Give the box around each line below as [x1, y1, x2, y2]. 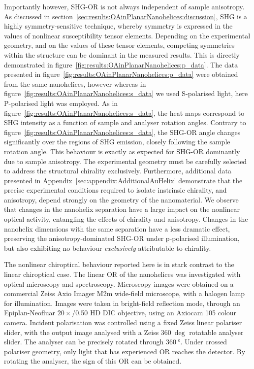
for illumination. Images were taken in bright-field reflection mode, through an [4, 298, 240, 308]
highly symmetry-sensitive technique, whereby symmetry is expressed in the [4, 21, 233, 31]
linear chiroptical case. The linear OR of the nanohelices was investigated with [4, 269, 241, 279]
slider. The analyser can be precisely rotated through [4, 336, 164, 347]
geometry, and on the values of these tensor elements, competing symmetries [4, 40, 235, 50]
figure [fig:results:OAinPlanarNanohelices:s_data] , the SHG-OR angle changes [4, 127, 241, 137]
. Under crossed [180, 336, 227, 347]
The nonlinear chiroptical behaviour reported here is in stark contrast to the [4, 259, 234, 269]
